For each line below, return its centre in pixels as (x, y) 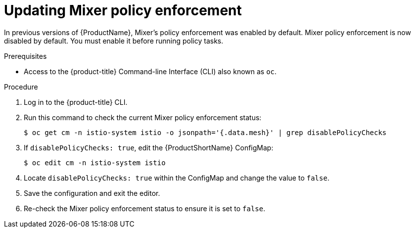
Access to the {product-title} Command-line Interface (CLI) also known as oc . (150, 71)
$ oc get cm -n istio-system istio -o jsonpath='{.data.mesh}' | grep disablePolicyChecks (205, 132)
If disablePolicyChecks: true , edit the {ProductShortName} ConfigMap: (149, 147)
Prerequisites (25, 56)
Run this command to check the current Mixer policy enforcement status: (143, 117)
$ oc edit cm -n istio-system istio (95, 162)
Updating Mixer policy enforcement (123, 10)
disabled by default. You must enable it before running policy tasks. (114, 41)
